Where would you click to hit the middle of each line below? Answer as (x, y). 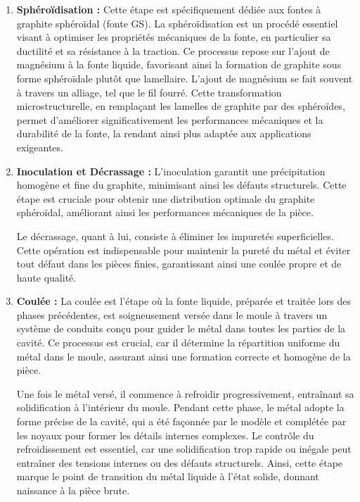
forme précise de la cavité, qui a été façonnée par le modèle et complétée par (181, 421)
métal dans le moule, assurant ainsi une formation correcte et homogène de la (184, 356)
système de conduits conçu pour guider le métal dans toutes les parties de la (181, 328)
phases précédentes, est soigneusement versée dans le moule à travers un (172, 314)
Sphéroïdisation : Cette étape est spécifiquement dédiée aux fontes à (169, 9)
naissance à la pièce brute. (73, 490)
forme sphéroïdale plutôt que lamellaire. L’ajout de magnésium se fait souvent (185, 78)
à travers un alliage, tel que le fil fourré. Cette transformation (149, 92)
